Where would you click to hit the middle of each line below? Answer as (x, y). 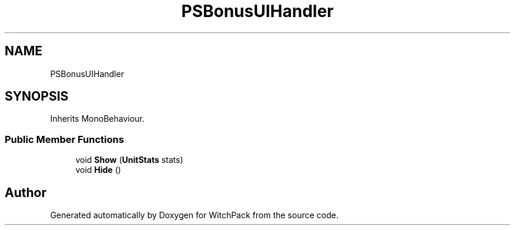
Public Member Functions (64, 139)
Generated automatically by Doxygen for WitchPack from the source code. (194, 215)
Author (26, 192)
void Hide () (98, 170)
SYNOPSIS (37, 96)
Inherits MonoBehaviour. (97, 119)
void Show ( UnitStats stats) (129, 160)
